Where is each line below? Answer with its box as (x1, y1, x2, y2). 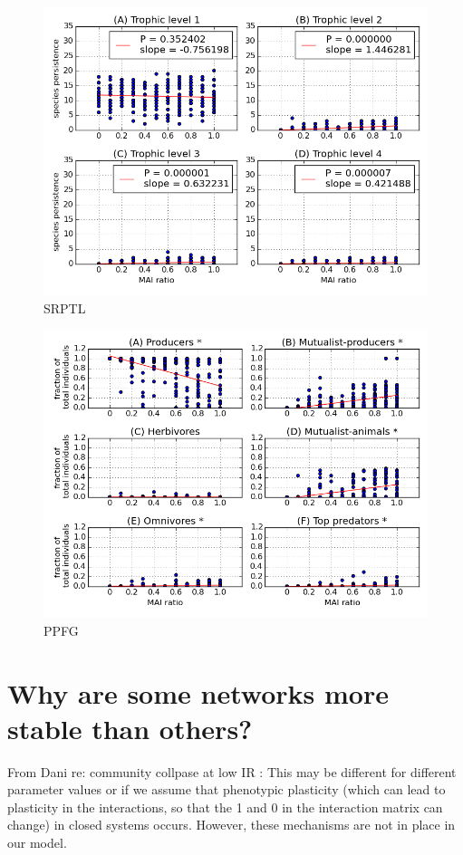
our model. (7, 833, 67, 852)
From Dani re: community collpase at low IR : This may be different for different (7, 762, 457, 781)
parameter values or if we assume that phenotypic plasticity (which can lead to (7, 780, 446, 799)
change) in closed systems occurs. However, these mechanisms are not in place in (7, 815, 456, 834)
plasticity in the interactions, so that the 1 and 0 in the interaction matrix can (7, 797, 443, 816)
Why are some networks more (7, 674, 389, 711)
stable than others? (7, 709, 253, 746)
